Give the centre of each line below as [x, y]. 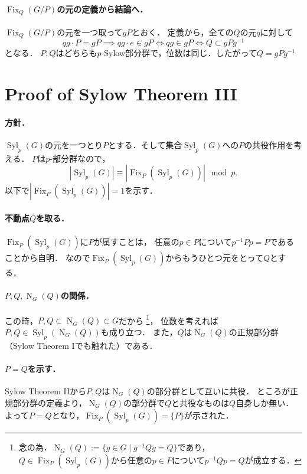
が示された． [209, 415]
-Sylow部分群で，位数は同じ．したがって [179, 53]
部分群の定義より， [50, 402]
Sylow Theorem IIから [46, 390]
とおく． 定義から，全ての [183, 32]
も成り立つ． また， [139, 331]
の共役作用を [269, 144]
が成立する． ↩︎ [273, 460]
